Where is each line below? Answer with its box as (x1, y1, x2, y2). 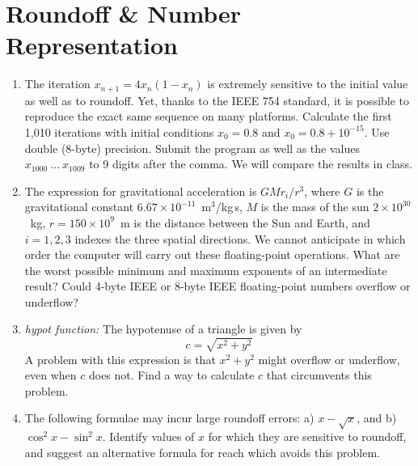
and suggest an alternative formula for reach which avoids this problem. (24, 443, 380, 460)
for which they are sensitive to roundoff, (208, 428, 407, 445)
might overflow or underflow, (258, 350, 400, 367)
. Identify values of (102, 428, 195, 445)
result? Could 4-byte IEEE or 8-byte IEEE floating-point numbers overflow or (24, 277, 411, 294)
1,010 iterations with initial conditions (24, 123, 214, 140)
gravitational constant (24, 198, 134, 215)
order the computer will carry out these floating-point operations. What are (24, 246, 400, 263)
